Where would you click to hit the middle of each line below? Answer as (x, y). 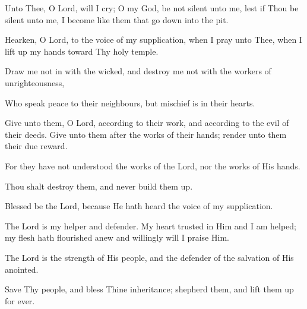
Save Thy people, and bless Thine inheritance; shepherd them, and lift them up (149, 289)
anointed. (22, 269)
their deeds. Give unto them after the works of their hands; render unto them (146, 134)
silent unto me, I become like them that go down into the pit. (117, 19)
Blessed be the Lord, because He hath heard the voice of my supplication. (139, 206)
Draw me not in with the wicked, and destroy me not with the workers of (138, 71)
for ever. (20, 300)
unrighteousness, (35, 82)
